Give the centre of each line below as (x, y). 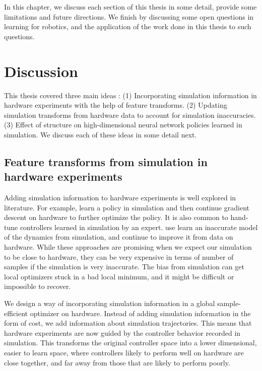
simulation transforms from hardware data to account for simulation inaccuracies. (130, 115)
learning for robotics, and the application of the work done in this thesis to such (128, 26)
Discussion (41, 71)
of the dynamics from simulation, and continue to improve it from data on (119, 237)
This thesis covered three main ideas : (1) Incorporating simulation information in (130, 95)
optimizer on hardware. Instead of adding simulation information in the (140, 313)
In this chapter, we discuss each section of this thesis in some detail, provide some (130, 7)
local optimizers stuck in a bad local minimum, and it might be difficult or (119, 276)
